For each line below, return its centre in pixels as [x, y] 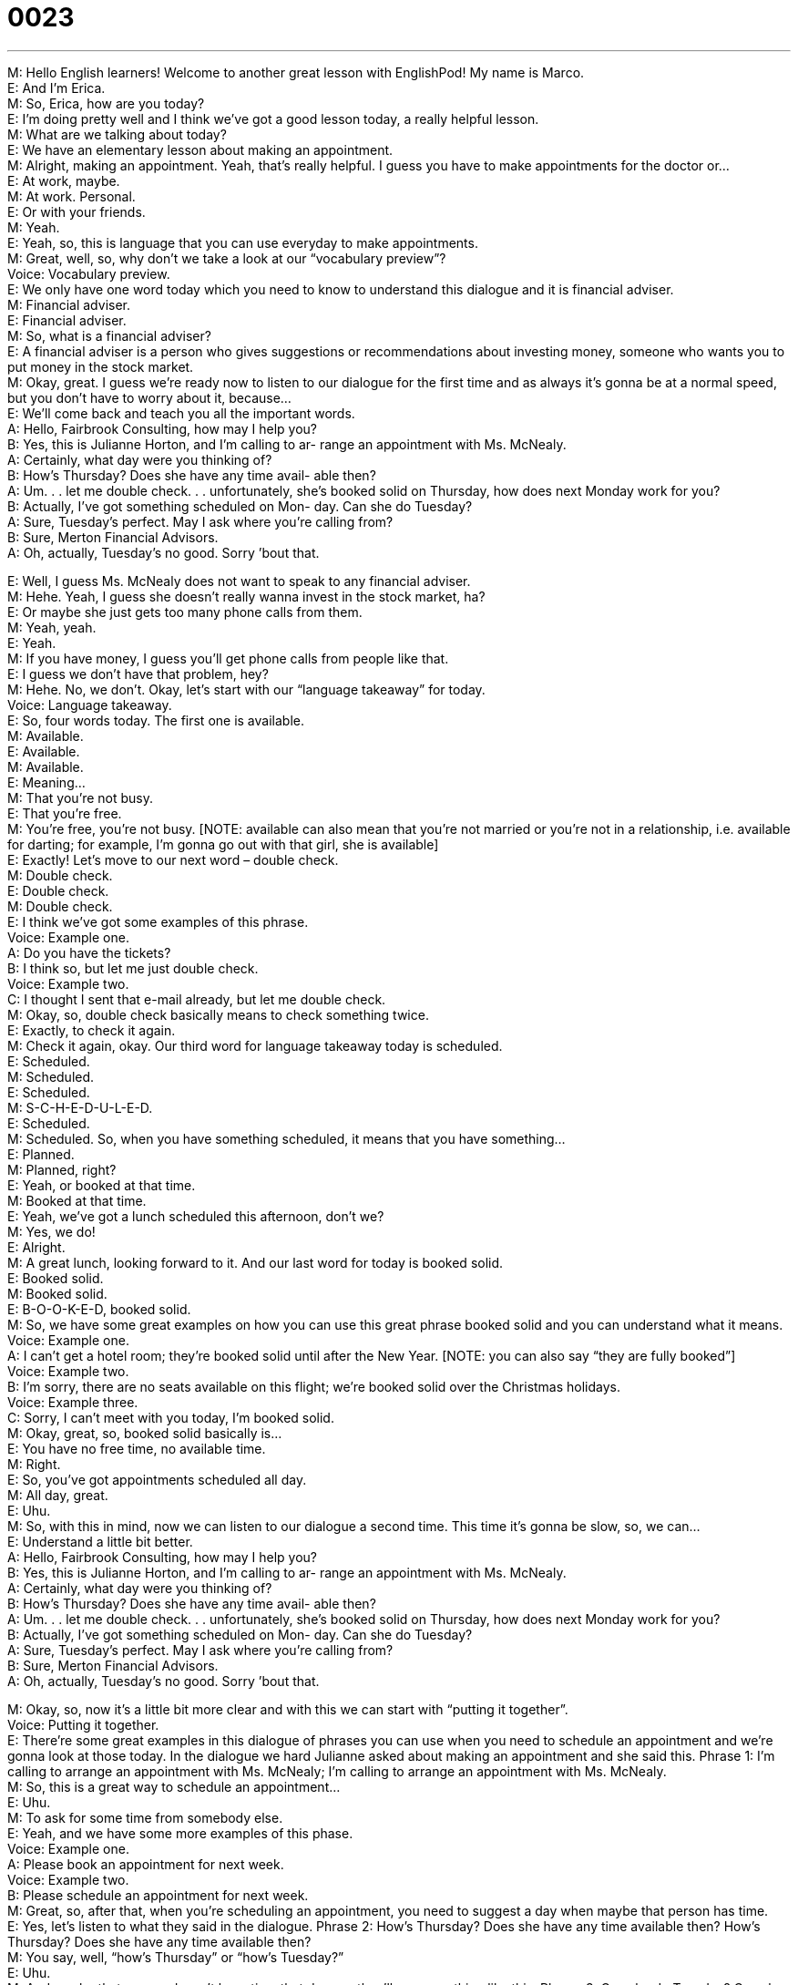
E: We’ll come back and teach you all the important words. [181, 413]
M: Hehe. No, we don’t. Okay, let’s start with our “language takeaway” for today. [246, 689]
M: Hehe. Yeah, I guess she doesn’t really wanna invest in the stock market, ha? [246, 596]
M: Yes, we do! [51, 1231]
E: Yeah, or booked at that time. [102, 1185]
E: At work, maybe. [64, 180]
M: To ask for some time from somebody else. [145, 1817]
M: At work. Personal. [72, 196]
